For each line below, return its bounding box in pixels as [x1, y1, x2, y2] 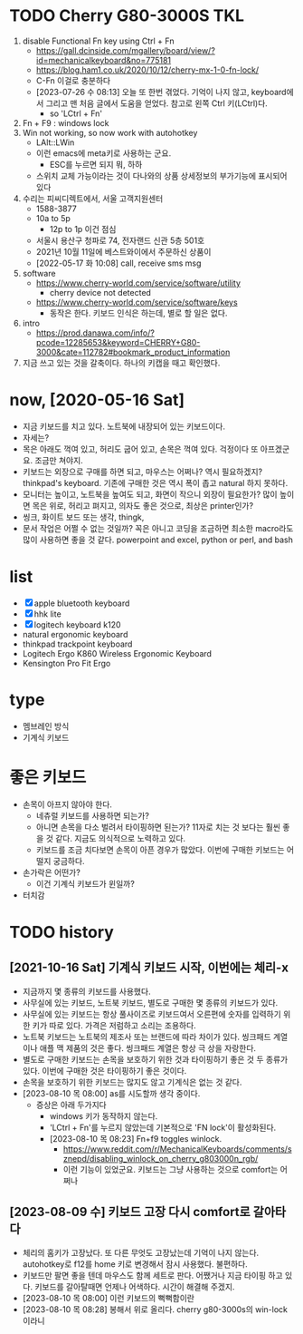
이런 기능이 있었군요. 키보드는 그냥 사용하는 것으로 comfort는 [62, 1164, 279, 1174]
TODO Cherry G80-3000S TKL [9, 5, 244, 26]
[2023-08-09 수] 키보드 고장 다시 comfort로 [9, 1204, 251, 1220]
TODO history [9, 921, 115, 942]
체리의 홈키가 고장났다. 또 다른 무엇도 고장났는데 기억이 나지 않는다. [22, 1247, 260, 1258]
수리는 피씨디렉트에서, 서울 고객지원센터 [22, 192, 164, 204]
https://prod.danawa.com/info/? [35, 327, 156, 338]
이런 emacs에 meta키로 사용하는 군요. [35, 147, 172, 159]
